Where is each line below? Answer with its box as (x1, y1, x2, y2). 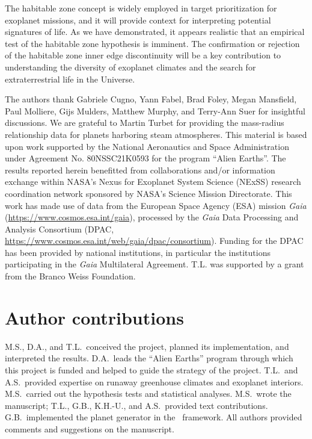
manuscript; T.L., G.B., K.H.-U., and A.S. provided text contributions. (5, 399, 268, 411)
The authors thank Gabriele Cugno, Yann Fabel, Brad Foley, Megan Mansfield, (5, 93, 297, 105)
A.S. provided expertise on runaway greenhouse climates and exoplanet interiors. (5, 375, 304, 388)
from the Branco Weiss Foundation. (5, 270, 136, 282)
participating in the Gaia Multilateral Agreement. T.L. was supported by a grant (5, 258, 304, 270)
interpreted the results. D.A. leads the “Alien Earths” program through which (5, 352, 293, 364)
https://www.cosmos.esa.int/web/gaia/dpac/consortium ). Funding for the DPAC (5, 234, 304, 247)
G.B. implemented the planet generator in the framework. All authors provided (5, 411, 302, 423)
